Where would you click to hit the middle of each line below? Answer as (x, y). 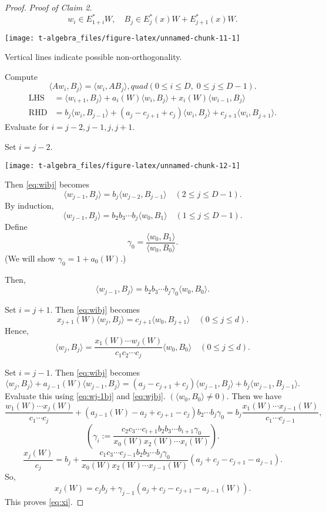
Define (16, 227)
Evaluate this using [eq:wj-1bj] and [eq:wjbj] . (85, 396)
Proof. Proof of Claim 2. (48, 7)
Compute (21, 76)
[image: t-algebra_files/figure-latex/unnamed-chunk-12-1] (122, 165)
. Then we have (254, 396)
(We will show (30, 258)
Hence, (17, 331)
